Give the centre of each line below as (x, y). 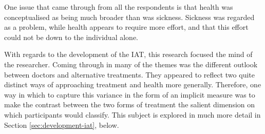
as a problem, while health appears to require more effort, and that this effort (126, 27)
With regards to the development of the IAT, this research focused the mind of (128, 54)
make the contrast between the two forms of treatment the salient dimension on (130, 104)
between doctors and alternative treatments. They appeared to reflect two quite (129, 74)
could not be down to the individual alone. (71, 37)
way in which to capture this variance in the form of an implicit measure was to (130, 94)
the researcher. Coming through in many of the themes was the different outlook (131, 64)
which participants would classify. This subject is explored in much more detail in (132, 114)
